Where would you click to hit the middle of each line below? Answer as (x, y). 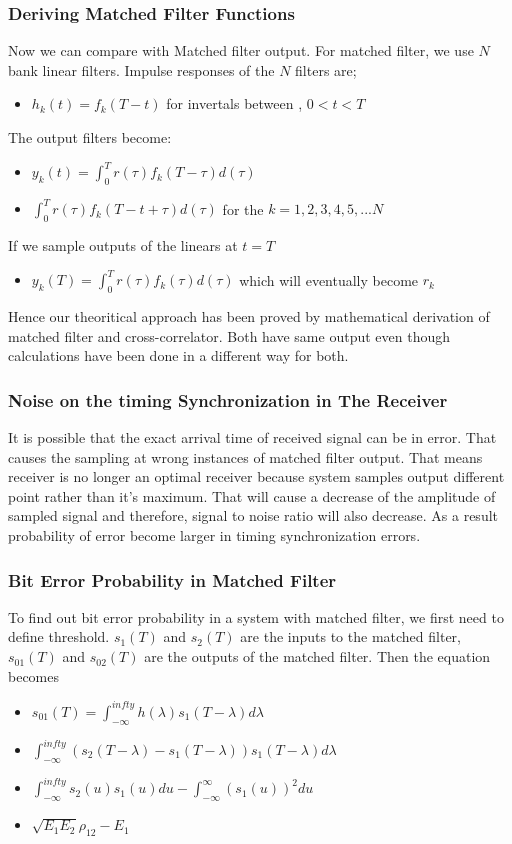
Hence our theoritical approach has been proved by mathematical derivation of (249, 316)
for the (243, 208)
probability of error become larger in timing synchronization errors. (214, 535)
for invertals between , (234, 103)
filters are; (326, 69)
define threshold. (59, 636)
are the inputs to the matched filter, (350, 636)
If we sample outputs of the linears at (123, 245)
